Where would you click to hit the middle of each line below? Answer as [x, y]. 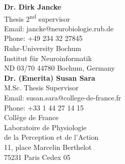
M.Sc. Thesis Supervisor [41, 88]
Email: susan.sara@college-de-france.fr [63, 97]
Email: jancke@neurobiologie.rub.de [59, 28]
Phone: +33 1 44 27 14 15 [44, 107]
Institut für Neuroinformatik [48, 58]
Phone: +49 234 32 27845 [43, 38]
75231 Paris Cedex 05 [37, 157]
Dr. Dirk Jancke [33, 7]
